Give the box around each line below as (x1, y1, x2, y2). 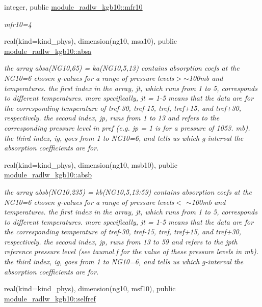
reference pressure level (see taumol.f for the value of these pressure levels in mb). (4, 246, 259, 257)
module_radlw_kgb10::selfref (4, 293, 96, 303)
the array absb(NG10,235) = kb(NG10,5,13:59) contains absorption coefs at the (4, 186, 252, 197)
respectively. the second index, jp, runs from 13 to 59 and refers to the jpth (4, 236, 238, 247)
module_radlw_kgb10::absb (4, 169, 92, 180)
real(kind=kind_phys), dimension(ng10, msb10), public (4, 159, 177, 170)
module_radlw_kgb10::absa (4, 45, 92, 56)
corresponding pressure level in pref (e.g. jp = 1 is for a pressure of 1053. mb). (4, 122, 250, 133)
